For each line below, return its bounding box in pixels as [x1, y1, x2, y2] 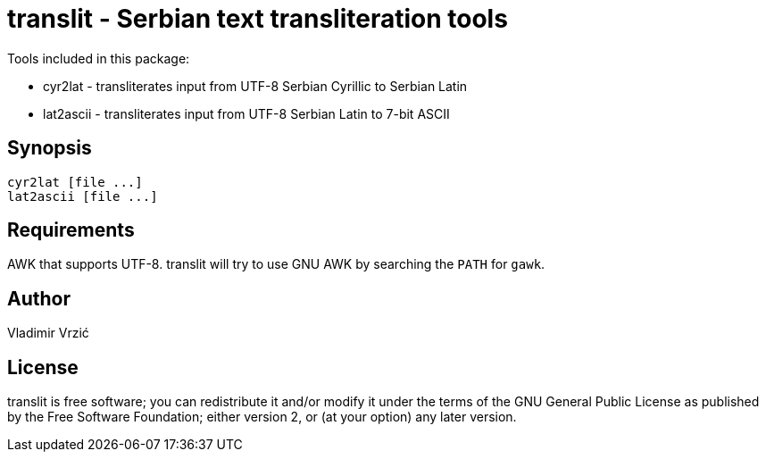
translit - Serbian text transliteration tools [7, 4, 508, 34]
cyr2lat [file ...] [7, 174, 143, 189]
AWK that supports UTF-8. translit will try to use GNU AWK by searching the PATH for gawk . [7, 256, 545, 272]
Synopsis [7, 137, 92, 160]
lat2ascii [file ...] [7, 188, 158, 204]
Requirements [7, 219, 135, 242]
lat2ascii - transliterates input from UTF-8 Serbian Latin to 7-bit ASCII [43, 105, 450, 121]
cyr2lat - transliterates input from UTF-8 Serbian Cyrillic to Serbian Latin [43, 78, 468, 94]
